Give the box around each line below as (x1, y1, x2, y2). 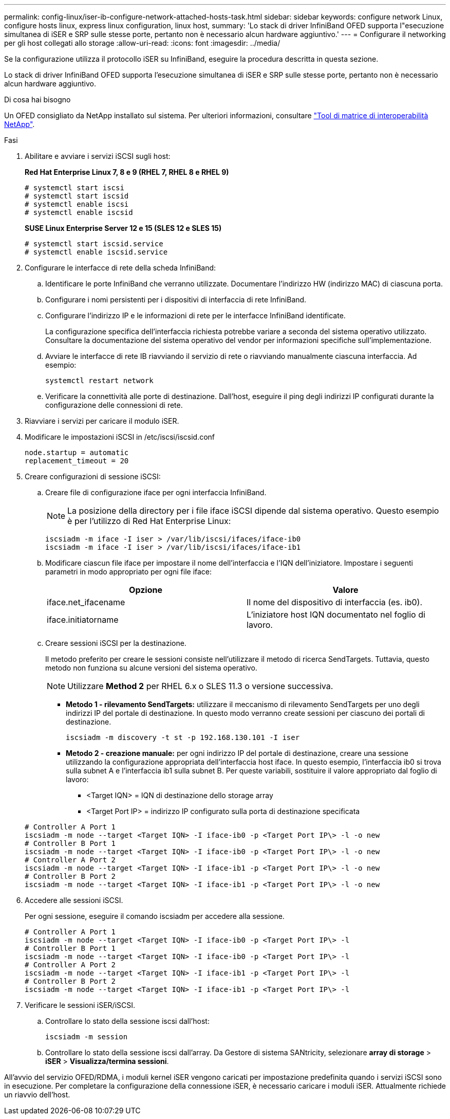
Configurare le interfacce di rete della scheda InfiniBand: (25, 263, 216, 272)
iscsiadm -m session (45, 1033, 128, 1041)
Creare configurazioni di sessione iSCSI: (25, 472, 161, 481)
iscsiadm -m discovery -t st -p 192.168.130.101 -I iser (66, 733, 300, 742)
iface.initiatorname (47, 615, 119, 625)
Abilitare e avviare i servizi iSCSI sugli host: (25, 152, 171, 160)
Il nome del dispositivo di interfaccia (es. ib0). (247, 597, 422, 607)
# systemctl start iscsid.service (25, 240, 163, 248)
